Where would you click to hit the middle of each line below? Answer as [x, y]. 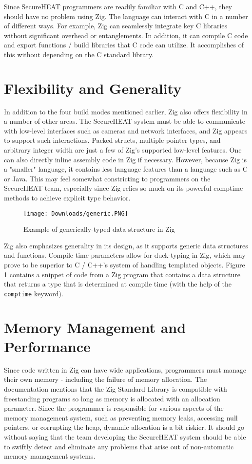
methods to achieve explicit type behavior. [67, 198]
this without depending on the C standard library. [79, 54]
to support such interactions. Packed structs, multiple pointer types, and [112, 140]
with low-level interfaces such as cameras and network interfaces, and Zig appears [126, 130]
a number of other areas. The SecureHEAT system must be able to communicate [125, 121]
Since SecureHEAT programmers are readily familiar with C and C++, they [118, 6]
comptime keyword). [34, 293]
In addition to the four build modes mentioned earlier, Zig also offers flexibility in [126, 111]
